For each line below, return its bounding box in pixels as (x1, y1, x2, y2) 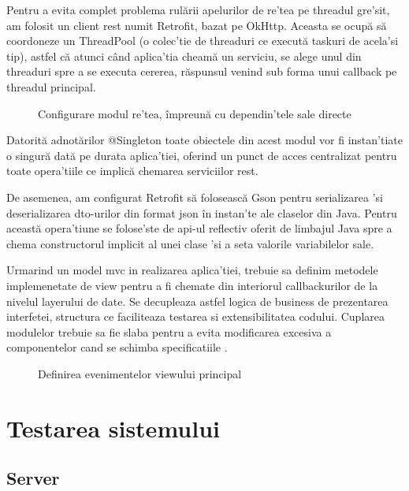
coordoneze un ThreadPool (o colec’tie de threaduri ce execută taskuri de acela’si (6, 32, 399, 49)
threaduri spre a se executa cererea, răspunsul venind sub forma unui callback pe (6, 63, 397, 80)
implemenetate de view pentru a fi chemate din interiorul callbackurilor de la (6, 277, 378, 293)
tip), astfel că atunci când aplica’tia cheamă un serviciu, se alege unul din (6, 47, 362, 64)
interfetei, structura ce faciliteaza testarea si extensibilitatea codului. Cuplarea (6, 308, 385, 325)
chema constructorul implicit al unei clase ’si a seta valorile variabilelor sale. (6, 235, 374, 251)
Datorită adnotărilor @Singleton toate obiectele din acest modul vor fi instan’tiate (6, 132, 403, 148)
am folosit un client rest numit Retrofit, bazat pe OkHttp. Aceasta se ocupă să (6, 17, 387, 33)
